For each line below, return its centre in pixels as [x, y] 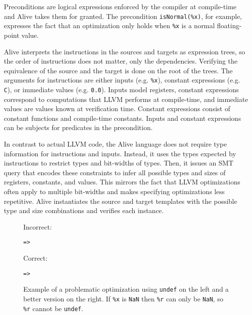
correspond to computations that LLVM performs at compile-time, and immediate [126, 99]
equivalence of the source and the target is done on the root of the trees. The [118, 70]
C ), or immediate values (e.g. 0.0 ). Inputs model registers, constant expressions [121, 89]
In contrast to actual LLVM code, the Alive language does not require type [115, 143]
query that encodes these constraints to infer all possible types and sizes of [115, 172]
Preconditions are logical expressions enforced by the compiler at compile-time [120, 6]
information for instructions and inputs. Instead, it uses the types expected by [120, 153]
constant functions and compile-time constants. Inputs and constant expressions [123, 118]
